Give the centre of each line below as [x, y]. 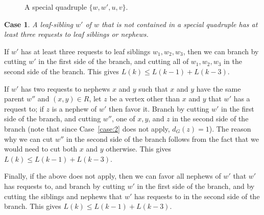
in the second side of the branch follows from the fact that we [162, 138]
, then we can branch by [221, 51]
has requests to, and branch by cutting [65, 186]
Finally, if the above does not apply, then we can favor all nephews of [113, 176]
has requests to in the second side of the [197, 196]
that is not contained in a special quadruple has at [179, 24]
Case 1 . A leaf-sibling [39, 24]
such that [153, 88]
